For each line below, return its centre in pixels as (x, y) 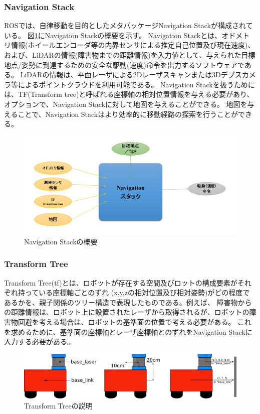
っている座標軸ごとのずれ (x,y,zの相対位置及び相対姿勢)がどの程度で (137, 292)
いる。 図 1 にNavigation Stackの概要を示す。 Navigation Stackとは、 (113, 35)
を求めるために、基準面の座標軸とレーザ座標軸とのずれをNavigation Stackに (128, 331)
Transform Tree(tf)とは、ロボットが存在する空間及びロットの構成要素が (121, 282)
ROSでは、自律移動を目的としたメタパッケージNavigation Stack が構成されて (128, 25)
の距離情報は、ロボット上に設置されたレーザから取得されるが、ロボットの (127, 312)
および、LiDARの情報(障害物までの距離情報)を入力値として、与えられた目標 (130, 55)
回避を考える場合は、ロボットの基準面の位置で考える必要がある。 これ (135, 321)
